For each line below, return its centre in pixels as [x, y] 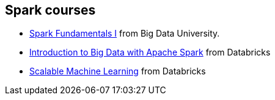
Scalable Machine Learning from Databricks [118, 71]
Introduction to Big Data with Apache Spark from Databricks [150, 52]
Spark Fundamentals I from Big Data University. [125, 34]
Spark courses [50, 10]
